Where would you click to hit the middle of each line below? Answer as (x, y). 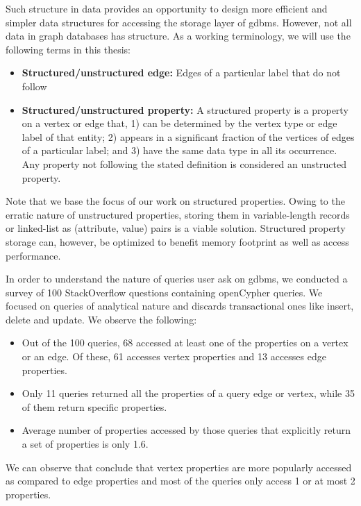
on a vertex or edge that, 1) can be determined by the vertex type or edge (179, 123)
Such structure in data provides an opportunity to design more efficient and (167, 8)
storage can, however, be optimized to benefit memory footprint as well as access (177, 241)
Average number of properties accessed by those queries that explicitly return (186, 430)
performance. (33, 255)
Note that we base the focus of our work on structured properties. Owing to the (175, 201)
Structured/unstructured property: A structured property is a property (185, 109)
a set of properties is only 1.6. (85, 444)
